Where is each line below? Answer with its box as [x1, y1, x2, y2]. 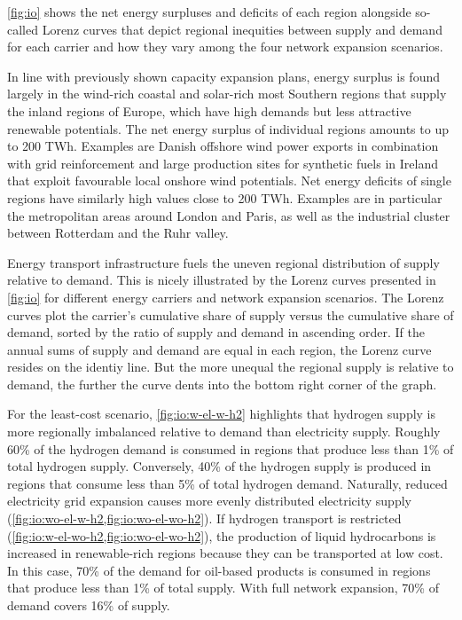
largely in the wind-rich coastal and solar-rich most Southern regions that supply [7, 84, 447, 103]
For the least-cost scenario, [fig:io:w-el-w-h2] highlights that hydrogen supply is [7, 404, 436, 423]
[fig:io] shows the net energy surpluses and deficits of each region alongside [7, 3, 411, 20]
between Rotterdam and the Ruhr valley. [7, 224, 229, 242]
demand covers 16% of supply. [7, 596, 170, 614]
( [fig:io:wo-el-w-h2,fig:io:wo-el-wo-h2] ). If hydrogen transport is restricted [7, 509, 402, 528]
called [7, 20, 38, 38]
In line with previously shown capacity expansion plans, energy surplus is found [7, 67, 440, 85]
